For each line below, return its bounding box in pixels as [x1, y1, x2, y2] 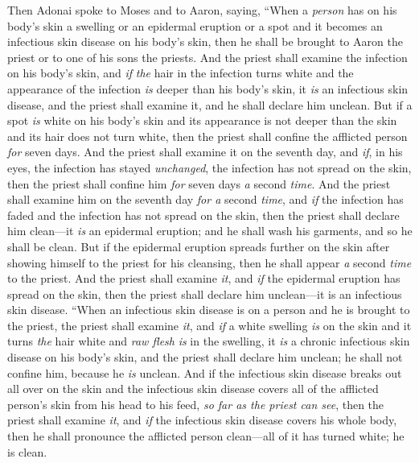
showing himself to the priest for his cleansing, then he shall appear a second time [7, 254, 412, 271]
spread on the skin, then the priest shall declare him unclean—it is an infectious [7, 285, 402, 302]
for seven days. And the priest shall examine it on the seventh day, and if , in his [7, 143, 403, 160]
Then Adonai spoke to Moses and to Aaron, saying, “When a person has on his [7, 2, 397, 18]
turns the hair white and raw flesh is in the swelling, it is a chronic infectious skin [7, 333, 410, 349]
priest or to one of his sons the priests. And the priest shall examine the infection [7, 48, 408, 65]
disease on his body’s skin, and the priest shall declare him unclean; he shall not [7, 349, 403, 366]
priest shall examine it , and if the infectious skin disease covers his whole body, [7, 411, 397, 428]
